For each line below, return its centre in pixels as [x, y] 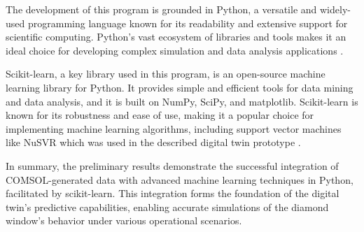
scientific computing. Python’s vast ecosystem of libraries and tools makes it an [176, 37]
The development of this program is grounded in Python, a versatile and [161, 9]
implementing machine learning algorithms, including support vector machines [174, 128]
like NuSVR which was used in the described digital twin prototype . [153, 142]
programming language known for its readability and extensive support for [188, 23]
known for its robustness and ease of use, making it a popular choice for [160, 115]
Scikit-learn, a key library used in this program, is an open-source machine [166, 74]
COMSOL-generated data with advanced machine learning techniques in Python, [180, 179]
